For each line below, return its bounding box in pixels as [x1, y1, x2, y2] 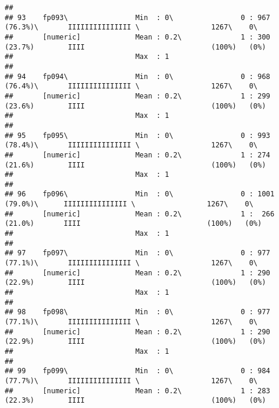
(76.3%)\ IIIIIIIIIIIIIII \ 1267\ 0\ [5, 23, 258, 32]
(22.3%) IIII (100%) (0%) [5, 396, 266, 405]
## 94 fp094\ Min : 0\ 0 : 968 [5, 72, 271, 81]
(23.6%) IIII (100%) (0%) [5, 101, 266, 110]
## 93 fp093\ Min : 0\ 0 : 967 [5, 13, 271, 22]
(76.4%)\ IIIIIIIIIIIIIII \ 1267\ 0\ [5, 82, 258, 91]
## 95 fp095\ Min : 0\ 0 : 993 [5, 131, 271, 140]
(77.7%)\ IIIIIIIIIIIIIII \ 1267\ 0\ [5, 376, 258, 385]
